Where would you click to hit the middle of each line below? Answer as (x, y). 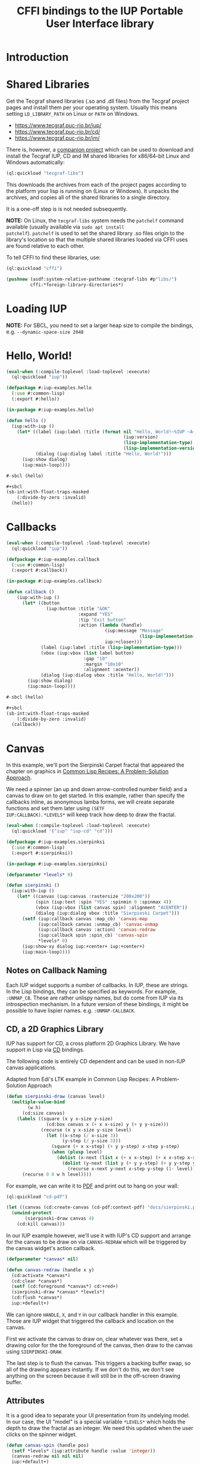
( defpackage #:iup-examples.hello (49, 388)
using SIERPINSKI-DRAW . (35, 1351)
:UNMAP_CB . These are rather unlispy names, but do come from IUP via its (95, 998)
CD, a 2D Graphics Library (55, 1029)
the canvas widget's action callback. (51, 1248)
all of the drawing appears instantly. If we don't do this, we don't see (90, 1369)
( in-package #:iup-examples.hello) (50, 410)
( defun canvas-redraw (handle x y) (50, 1270)
